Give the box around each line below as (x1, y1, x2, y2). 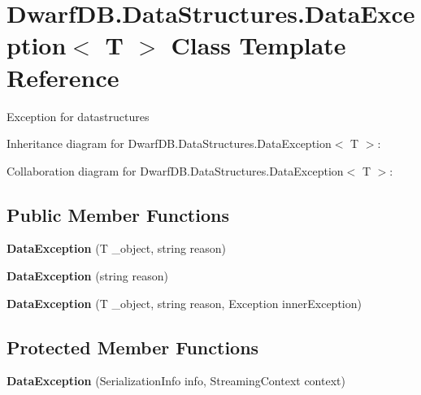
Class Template (171, 28, 346, 62)
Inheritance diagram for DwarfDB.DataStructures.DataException (7, 135, 332, 152)
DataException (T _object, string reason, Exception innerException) (7, 294, 362, 311)
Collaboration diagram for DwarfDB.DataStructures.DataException (7, 162, 344, 179)
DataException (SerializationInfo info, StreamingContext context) (7, 372, 345, 389)
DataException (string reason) (7, 267, 168, 284)
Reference (7, 60, 119, 93)
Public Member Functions (7, 202, 229, 227)
